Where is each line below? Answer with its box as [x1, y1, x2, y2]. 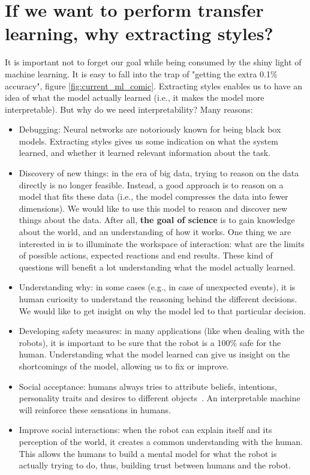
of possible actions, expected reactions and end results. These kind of [19, 249, 273, 261]
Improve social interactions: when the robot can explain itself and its [19, 423, 272, 436]
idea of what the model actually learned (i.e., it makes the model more [5, 91, 264, 104]
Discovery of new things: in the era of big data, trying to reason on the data [19, 167, 299, 179]
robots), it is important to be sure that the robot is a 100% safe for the [19, 336, 281, 348]
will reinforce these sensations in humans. [19, 403, 171, 416]
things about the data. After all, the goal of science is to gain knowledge [19, 214, 295, 226]
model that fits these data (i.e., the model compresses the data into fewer [19, 190, 288, 203]
